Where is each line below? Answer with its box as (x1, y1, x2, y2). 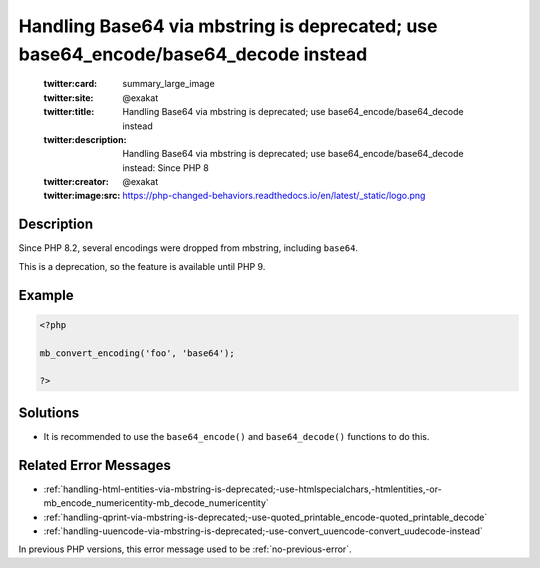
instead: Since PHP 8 (122, 161, 209, 174)
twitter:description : (43, 133, 127, 145)
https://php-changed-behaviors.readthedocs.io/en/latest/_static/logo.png (122, 190, 426, 202)
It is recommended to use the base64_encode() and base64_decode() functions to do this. (43, 430, 430, 442)
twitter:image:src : (43, 190, 121, 202)
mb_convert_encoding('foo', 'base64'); (39, 347, 235, 359)
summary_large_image (122, 78, 215, 90)
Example (18, 286, 74, 304)
